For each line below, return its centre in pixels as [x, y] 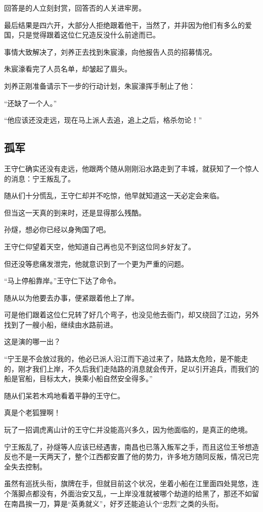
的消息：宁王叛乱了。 [39, 178]
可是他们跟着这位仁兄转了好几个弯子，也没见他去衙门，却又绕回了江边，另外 [131, 315]
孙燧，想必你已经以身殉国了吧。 [57, 229]
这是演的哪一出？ [32, 341]
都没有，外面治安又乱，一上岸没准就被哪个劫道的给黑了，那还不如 [142, 493]
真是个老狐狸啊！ [32, 412]
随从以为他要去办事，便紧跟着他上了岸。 [71, 297]
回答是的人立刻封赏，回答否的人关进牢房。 [75, 8]
